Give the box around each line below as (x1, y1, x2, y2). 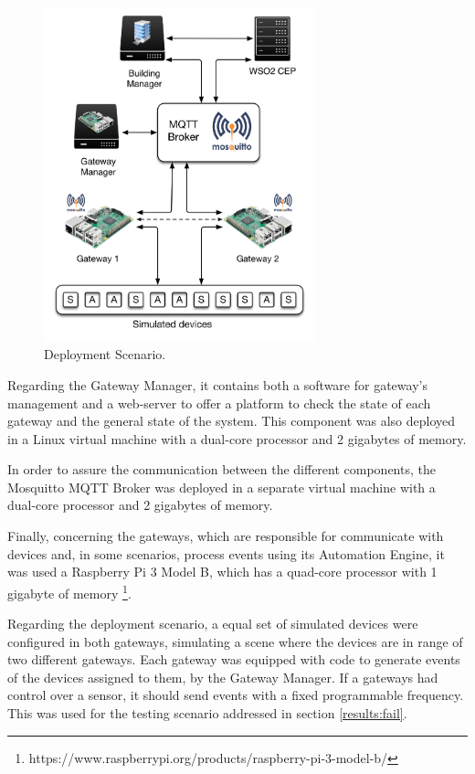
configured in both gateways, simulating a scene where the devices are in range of (7, 631, 463, 651)
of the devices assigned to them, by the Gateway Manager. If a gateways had (7, 667, 438, 686)
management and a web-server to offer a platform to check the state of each (7, 393, 431, 412)
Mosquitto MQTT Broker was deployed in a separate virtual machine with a (7, 477, 436, 496)
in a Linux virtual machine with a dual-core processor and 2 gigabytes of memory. (7, 429, 467, 448)
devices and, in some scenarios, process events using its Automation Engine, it (7, 544, 445, 563)
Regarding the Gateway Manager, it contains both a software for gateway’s (7, 375, 427, 394)
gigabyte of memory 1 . (7, 580, 132, 602)
